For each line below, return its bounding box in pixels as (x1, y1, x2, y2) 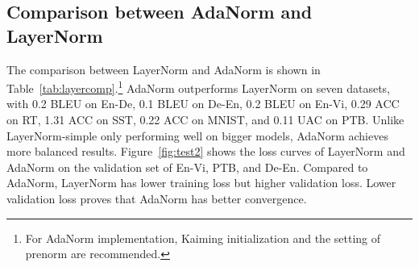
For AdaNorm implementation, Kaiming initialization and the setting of (25, 229, 381, 246)
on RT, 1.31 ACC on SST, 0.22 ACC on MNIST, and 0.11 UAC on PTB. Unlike (6, 111, 404, 128)
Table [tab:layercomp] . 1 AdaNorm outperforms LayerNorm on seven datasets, (6, 77, 390, 96)
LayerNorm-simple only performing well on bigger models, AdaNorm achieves (6, 127, 388, 144)
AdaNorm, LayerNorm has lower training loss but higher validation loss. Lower (6, 174, 396, 191)
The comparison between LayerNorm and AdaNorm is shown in (6, 60, 321, 77)
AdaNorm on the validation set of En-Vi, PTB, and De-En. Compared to (6, 158, 368, 175)
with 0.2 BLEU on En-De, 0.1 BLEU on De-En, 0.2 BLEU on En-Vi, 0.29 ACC (6, 95, 400, 112)
